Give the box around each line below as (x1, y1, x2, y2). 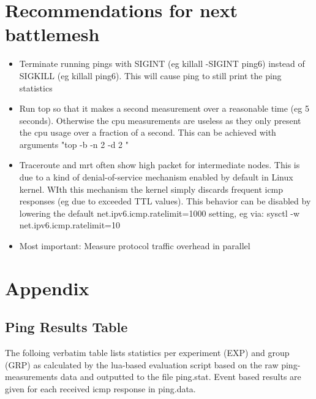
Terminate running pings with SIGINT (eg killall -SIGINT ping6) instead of (19, 57, 305, 70)
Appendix (5, 275, 89, 300)
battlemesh (5, 21, 100, 47)
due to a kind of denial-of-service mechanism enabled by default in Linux (19, 171, 293, 184)
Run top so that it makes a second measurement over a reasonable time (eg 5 (19, 102, 309, 115)
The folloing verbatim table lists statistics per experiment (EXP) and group (5, 346, 290, 359)
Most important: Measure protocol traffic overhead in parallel (19, 239, 250, 252)
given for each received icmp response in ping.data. (5, 382, 196, 395)
